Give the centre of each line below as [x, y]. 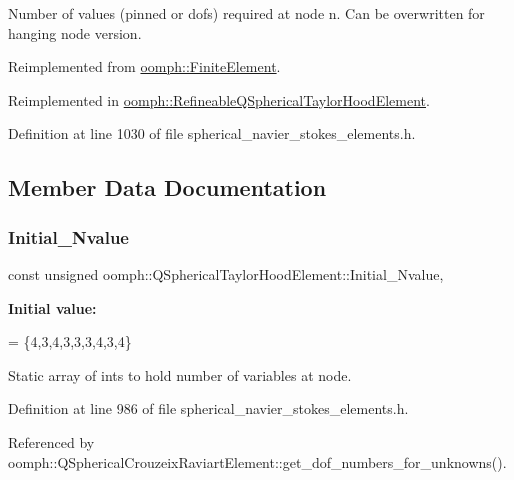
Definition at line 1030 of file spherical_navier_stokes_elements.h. [212, 133]
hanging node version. [75, 32]
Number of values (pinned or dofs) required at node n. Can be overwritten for [246, 13]
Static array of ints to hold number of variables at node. [180, 374]
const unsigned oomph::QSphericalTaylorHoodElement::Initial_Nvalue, [226, 273]
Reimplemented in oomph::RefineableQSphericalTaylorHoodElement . [219, 99]
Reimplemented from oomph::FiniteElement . [144, 66]
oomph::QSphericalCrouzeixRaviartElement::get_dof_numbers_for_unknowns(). [257, 461]
